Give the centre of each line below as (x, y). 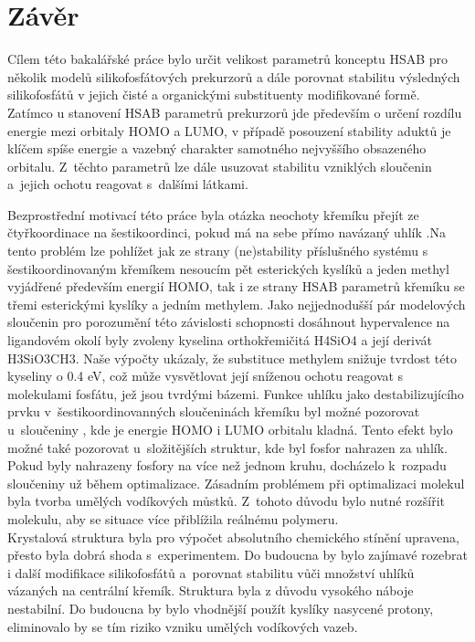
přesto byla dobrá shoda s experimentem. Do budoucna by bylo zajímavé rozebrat (237, 555)
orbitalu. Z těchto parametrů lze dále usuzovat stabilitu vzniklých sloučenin (220, 166)
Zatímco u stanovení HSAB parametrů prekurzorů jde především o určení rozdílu (235, 112)
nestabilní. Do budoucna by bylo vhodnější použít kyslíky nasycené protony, (221, 608)
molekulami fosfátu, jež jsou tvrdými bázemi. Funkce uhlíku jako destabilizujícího (236, 393)
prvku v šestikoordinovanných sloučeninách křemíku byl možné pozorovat (214, 411)
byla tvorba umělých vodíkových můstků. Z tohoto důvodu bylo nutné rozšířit (227, 501)
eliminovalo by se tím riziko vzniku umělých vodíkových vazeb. (183, 626)
